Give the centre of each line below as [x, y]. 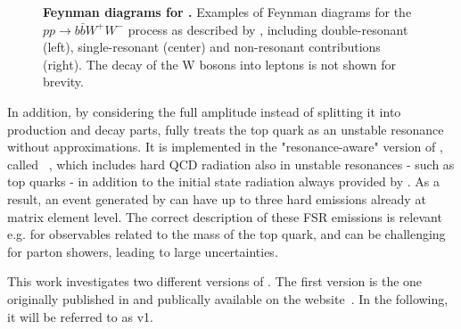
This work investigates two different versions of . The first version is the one [215, 281]
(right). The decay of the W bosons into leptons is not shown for [219, 64]
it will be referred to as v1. [80, 316]
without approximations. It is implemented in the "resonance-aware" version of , [225, 147]
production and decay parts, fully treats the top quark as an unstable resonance [226, 129]
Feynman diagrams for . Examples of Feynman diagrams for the [227, 12]
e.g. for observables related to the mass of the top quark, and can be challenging [226, 234]
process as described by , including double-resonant [268, 29]
